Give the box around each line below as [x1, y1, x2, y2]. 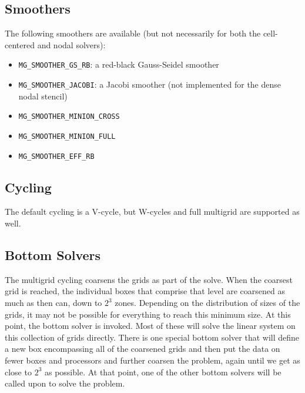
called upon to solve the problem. [5, 377, 125, 389]
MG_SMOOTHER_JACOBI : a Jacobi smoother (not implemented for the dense [18, 78, 281, 91]
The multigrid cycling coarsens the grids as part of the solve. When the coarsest [5, 273, 293, 285]
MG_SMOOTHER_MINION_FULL [18, 132, 116, 141]
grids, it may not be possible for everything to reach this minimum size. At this [5, 308, 291, 320]
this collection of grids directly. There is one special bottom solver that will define [5, 331, 300, 343]
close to [5, 365, 32, 378]
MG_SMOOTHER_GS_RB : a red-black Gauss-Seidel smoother [18, 58, 219, 71]
